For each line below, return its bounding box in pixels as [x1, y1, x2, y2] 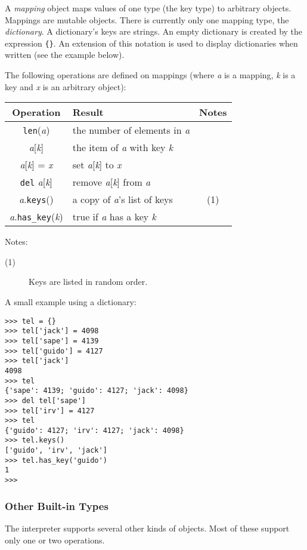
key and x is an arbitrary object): [5, 80, 126, 93]
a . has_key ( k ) [10, 210, 63, 224]
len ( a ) [23, 123, 50, 137]
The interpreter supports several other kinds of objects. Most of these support [5, 521, 290, 534]
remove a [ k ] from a [72, 175, 151, 189]
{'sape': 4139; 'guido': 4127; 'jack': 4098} [5, 386, 188, 395]
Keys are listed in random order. [29, 275, 148, 288]
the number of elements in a [72, 123, 190, 137]
